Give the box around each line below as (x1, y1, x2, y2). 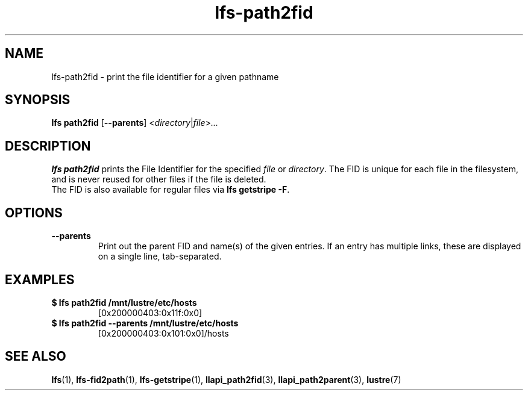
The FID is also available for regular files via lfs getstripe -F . (51, 184, 290, 195)
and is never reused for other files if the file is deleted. (51, 174, 266, 185)
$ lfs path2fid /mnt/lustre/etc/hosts (51, 297, 197, 308)
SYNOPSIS (5, 92, 71, 108)
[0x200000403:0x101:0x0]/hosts (98, 328, 229, 338)
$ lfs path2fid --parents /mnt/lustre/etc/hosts (51, 317, 239, 328)
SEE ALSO (5, 349, 66, 364)
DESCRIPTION (5, 138, 91, 154)
